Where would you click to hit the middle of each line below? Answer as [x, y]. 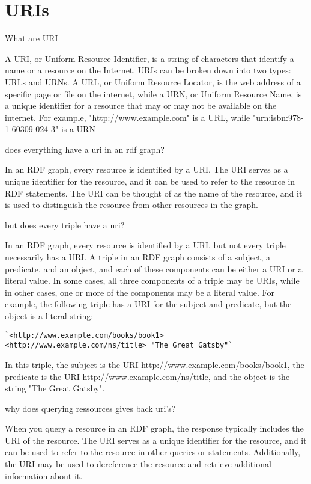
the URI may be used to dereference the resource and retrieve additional [138, 464]
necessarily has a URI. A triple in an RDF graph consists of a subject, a [138, 257]
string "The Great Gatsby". [55, 388]
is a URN [78, 129]
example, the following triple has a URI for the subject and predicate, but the [148, 304]
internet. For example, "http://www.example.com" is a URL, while [128, 117]
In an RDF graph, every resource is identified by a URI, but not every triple [145, 245]
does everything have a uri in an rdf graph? [85, 149]
